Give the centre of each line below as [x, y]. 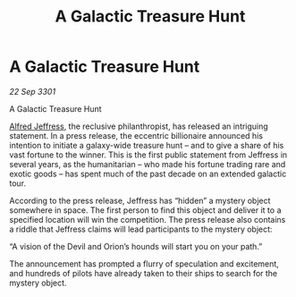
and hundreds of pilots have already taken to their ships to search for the [144, 273]
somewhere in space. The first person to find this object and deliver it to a [145, 210]
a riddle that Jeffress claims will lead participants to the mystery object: [141, 229]
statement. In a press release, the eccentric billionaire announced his [136, 135]
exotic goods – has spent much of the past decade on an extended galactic [148, 174]
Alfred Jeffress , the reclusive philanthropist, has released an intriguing [139, 126]
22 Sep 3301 [33, 91]
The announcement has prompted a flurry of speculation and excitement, [144, 263]
